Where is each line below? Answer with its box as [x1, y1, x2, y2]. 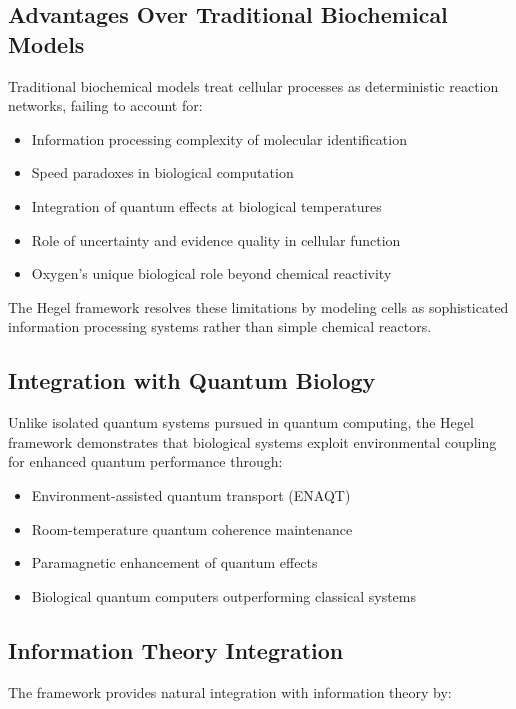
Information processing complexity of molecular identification [31, 128, 407, 149]
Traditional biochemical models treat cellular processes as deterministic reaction [8, 75, 499, 96]
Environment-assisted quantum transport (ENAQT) [31, 484, 351, 505]
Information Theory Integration [8, 634, 344, 665]
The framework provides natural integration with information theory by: [8, 681, 452, 702]
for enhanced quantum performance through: [8, 451, 283, 472]
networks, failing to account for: [8, 95, 203, 116]
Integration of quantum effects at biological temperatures [31, 195, 382, 216]
